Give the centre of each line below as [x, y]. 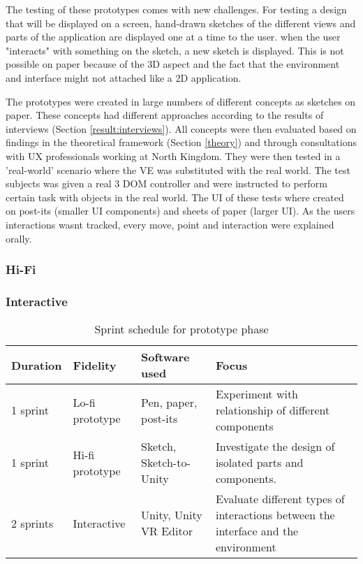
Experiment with [257, 394]
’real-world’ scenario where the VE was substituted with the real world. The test [178, 169]
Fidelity [95, 365]
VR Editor [167, 531]
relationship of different [273, 410]
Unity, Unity [172, 515]
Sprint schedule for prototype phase [181, 329]
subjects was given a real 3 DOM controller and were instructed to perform [166, 183]
